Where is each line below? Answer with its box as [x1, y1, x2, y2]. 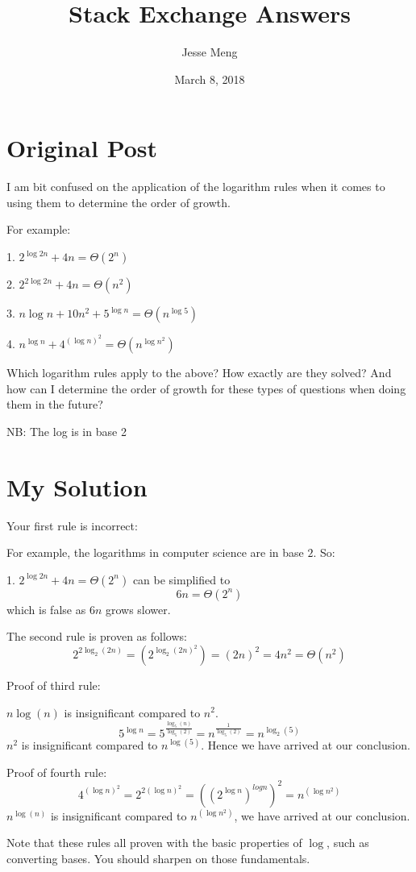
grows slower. [105, 600, 171, 617]
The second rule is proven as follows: [6, 628, 187, 645]
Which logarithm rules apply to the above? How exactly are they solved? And [6, 364, 392, 381]
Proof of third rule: [6, 676, 101, 693]
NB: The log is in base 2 [6, 422, 127, 439]
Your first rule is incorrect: [6, 517, 138, 534]
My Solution [6, 470, 148, 503]
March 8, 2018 [174, 70, 245, 87]
